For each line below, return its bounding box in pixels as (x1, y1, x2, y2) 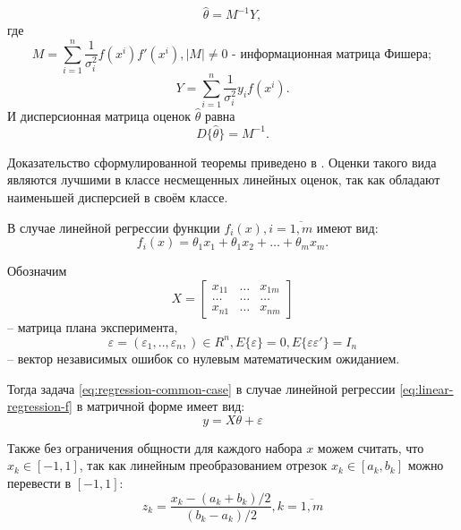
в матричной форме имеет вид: (76, 397, 245, 415)
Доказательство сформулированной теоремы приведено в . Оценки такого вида (7, 152, 437, 171)
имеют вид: (316, 218, 379, 236)
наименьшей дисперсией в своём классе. (7, 188, 228, 207)
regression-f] (7, 397, 73, 415)
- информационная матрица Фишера (232, 47, 429, 61)
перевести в (7, 473, 72, 492)
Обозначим (7, 261, 67, 280)
